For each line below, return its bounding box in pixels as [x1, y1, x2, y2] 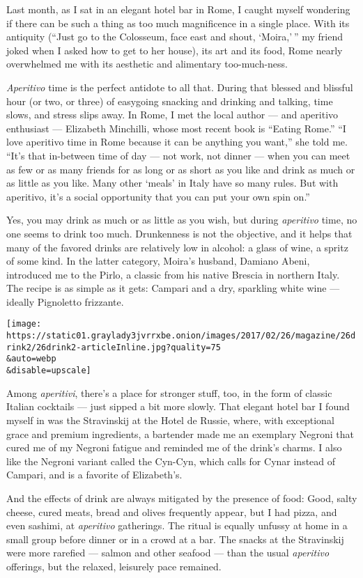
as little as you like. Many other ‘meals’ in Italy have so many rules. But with [6, 175, 339, 190]
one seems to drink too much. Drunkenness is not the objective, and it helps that [6, 226, 353, 240]
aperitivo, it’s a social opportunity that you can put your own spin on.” [6, 189, 310, 203]
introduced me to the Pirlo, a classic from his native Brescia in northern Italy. [6, 267, 340, 281]
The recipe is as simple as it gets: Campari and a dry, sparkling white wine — [6, 281, 340, 295]
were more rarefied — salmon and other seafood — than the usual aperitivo [6, 545, 330, 560]
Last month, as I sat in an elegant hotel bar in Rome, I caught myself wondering [6, 2, 350, 16]
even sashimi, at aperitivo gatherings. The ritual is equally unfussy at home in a [6, 518, 348, 533]
